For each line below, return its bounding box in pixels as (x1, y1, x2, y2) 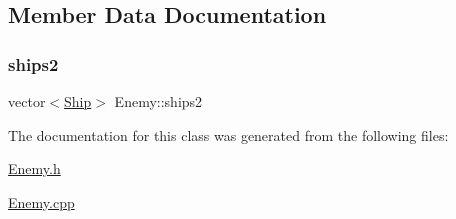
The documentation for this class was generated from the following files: (8, 124, 449, 145)
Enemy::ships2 (114, 91, 203, 111)
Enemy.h (8, 158, 61, 179)
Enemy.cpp (8, 191, 75, 212)
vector (8, 91, 46, 111)
